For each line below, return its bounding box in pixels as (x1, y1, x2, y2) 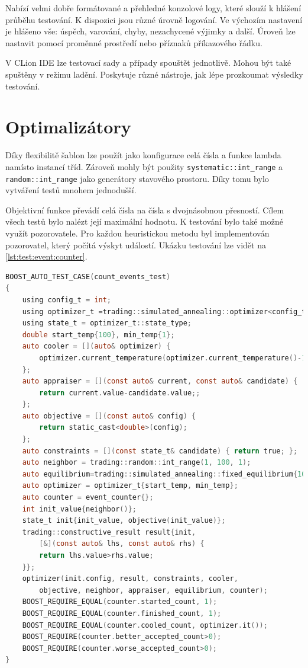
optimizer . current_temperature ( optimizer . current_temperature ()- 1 (39, 353, 306, 362)
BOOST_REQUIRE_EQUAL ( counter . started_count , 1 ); (22, 597, 218, 606)
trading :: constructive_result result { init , (22, 528, 196, 536)
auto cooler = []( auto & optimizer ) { (22, 342, 171, 351)
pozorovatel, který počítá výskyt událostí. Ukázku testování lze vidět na (5, 238, 266, 251)
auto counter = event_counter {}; (22, 493, 154, 502)
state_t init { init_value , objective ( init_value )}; (22, 516, 226, 525)
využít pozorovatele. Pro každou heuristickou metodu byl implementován (5, 226, 270, 239)
